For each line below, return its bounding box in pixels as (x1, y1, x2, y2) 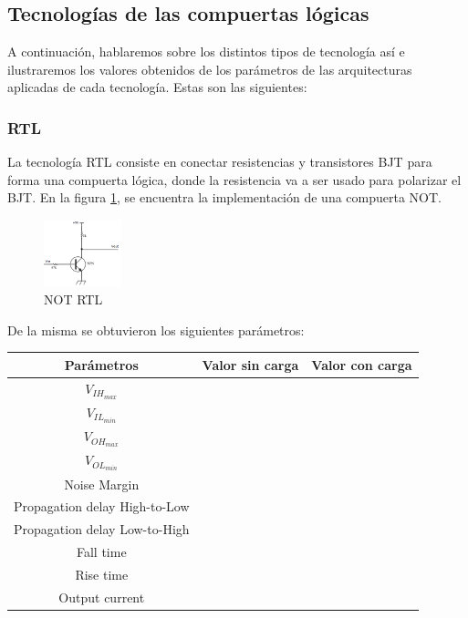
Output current (58, 587, 145, 606)
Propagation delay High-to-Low (14, 497, 190, 516)
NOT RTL (44, 290, 103, 309)
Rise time (75, 564, 129, 583)
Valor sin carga (202, 355, 299, 374)
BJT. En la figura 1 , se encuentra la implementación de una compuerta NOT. (7, 188, 442, 207)
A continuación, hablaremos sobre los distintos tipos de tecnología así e (7, 42, 405, 61)
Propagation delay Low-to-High (14, 520, 190, 539)
